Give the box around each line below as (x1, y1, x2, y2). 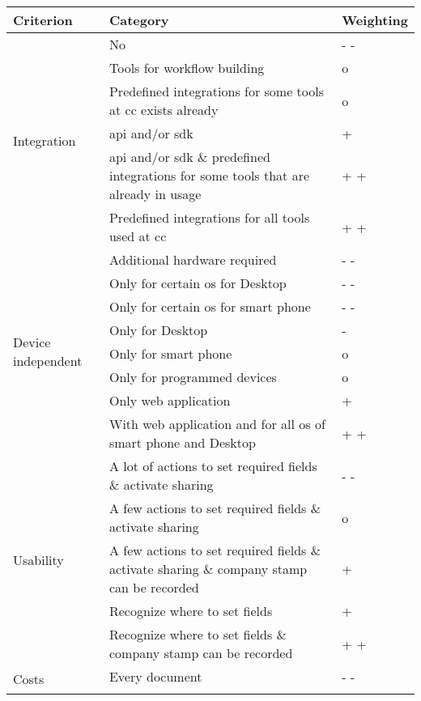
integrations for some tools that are (108, 166, 310, 185)
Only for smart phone (108, 344, 232, 363)
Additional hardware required (108, 250, 277, 269)
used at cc (108, 227, 167, 245)
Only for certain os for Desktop (108, 274, 287, 292)
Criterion (13, 11, 73, 29)
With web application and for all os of (108, 414, 325, 433)
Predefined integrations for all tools (108, 208, 310, 227)
